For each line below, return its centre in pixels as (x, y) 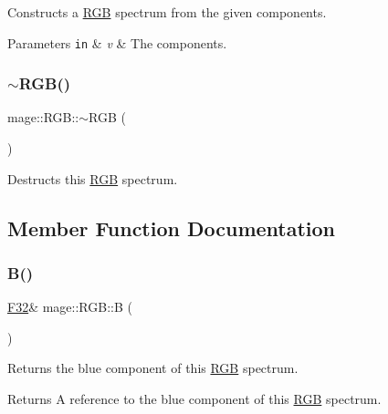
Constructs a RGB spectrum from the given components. (167, 12)
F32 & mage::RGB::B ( (70, 307)
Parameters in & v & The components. (117, 42)
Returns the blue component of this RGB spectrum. (153, 368)
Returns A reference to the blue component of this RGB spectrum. (194, 399)
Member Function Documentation (172, 228)
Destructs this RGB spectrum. (93, 178)
